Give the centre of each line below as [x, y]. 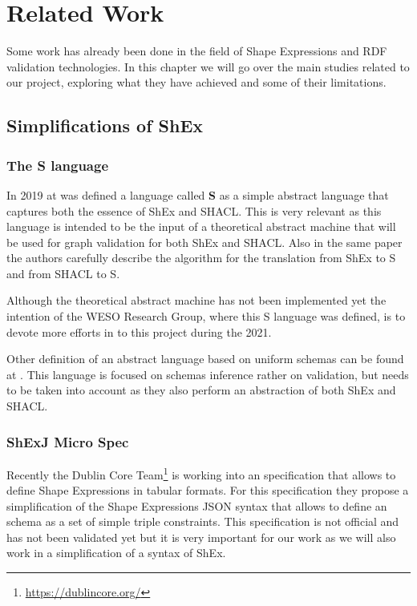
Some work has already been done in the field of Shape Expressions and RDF [197, 51]
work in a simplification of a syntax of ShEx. [116, 553]
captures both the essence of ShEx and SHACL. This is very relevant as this [194, 210]
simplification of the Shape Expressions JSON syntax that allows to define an [197, 505]
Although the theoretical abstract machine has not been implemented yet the [196, 300]
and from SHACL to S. [63, 273]
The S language [58, 165]
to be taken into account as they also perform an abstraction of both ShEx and [201, 390]
